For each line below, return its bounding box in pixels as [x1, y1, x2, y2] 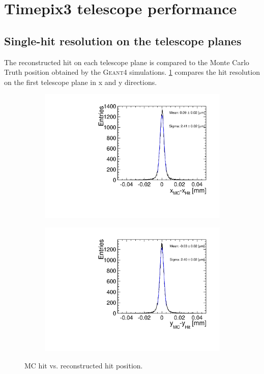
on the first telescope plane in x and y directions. [4, 76, 157, 87]
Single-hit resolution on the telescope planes [4, 33, 242, 48]
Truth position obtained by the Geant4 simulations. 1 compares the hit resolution [4, 67, 260, 77]
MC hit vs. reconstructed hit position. [24, 360, 143, 370]
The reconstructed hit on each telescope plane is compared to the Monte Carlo [4, 56, 249, 67]
